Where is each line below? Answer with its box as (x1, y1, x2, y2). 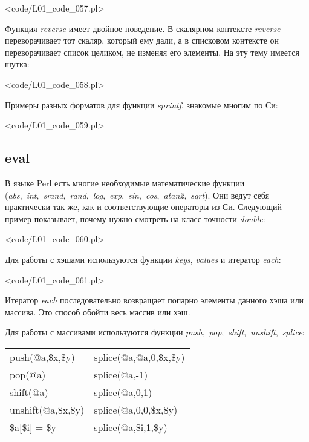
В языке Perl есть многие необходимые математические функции (5, 176, 245, 189)
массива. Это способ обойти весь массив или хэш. (5, 305, 190, 318)
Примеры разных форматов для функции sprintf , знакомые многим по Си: (5, 98, 278, 111)
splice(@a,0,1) (94, 384, 152, 399)
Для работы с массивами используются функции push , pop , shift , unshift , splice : (5, 326, 305, 338)
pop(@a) (10, 367, 46, 381)
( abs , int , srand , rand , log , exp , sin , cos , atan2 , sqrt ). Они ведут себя (5, 188, 270, 201)
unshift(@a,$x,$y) (10, 402, 85, 417)
